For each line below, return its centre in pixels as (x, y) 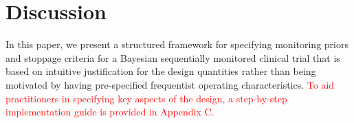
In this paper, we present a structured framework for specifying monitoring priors (177, 44)
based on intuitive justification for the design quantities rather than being (161, 71)
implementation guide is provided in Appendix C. (110, 112)
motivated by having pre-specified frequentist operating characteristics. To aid (170, 84)
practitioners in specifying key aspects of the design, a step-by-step (146, 98)
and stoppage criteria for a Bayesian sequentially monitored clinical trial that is (173, 57)
